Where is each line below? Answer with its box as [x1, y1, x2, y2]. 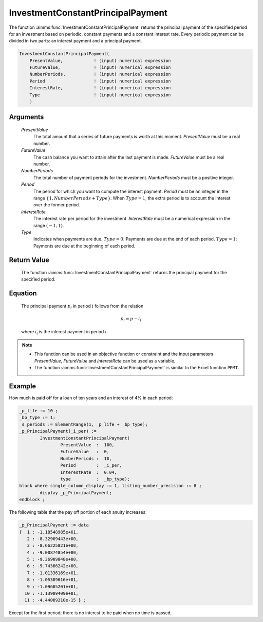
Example [9, 382, 36, 390]
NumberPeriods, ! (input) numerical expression [29, 71, 171, 77]
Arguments [9, 113, 44, 121]
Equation [9, 289, 37, 298]
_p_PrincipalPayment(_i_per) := [19, 428, 97, 434]
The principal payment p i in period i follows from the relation [21, 303, 144, 310]
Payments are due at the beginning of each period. [33, 243, 136, 249]
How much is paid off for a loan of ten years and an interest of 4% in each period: [9, 395, 173, 401]
